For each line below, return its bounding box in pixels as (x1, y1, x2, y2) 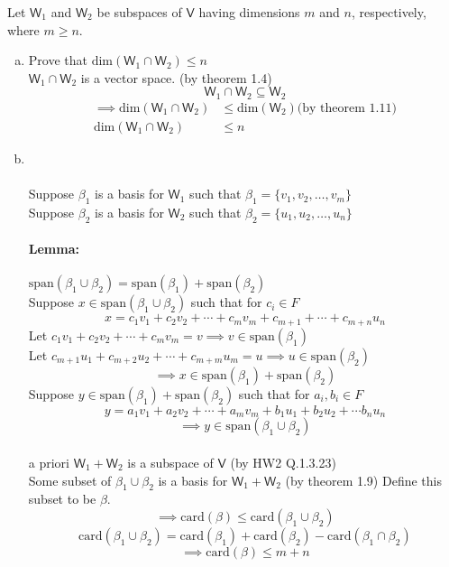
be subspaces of (96, 3, 182, 21)
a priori (28, 452, 70, 471)
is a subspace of (127, 452, 214, 471)
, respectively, (351, 3, 426, 21)
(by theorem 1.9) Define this (285, 470, 442, 489)
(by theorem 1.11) (297, 101, 397, 115)
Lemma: (28, 239, 79, 258)
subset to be (28, 489, 96, 508)
